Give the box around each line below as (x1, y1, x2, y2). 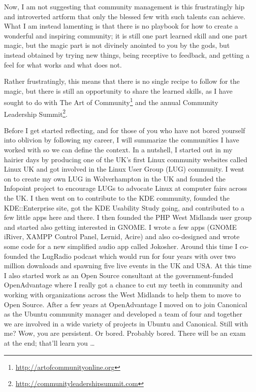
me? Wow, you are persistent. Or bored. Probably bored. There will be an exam (4, 328, 246, 338)
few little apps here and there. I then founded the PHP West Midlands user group (4, 212, 252, 222)
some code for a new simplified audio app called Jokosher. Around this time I (4, 241, 238, 251)
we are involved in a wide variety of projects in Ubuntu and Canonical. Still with (4, 318, 248, 328)
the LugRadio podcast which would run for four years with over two (30, 250, 236, 261)
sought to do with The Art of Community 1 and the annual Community (4, 96, 219, 107)
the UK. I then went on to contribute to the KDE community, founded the (4, 193, 230, 203)
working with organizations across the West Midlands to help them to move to (4, 289, 241, 299)
